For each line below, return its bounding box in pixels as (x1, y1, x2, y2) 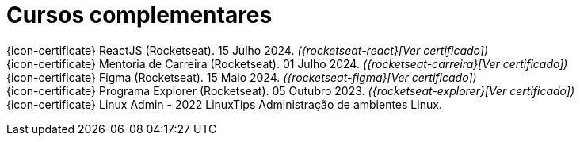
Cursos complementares (6, 2, 273, 29)
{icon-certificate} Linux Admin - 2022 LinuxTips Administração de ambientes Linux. (6, 97, 442, 111)
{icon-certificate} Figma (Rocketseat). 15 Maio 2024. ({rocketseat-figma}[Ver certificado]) (6, 70, 477, 84)
